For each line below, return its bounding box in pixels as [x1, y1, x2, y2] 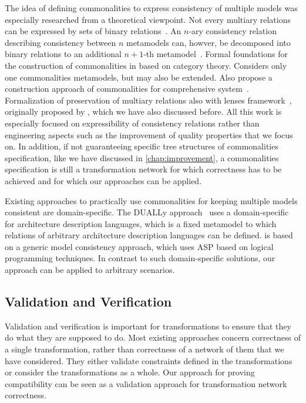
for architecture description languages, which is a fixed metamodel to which [5, 217, 277, 229]
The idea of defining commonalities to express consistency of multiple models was [5, 2, 298, 14]
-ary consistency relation [189, 25, 277, 37]
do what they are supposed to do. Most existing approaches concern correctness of [5, 331, 301, 344]
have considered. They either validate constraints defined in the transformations [5, 354, 292, 367]
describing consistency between [5, 36, 116, 48]
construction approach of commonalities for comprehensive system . [5, 82, 249, 95]
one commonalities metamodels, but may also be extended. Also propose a [5, 71, 273, 83]
